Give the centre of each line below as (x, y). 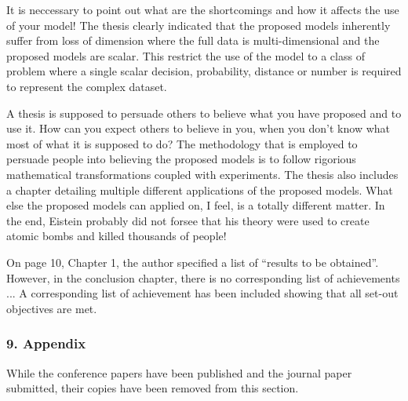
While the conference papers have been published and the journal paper (179, 372)
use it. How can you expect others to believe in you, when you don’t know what (199, 128)
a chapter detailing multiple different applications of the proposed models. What (200, 190)
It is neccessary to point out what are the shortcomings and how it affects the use (203, 9)
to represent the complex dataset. (87, 86)
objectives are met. (52, 308)
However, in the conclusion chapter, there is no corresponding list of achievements (203, 277)
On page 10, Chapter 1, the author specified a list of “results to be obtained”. (193, 262)
